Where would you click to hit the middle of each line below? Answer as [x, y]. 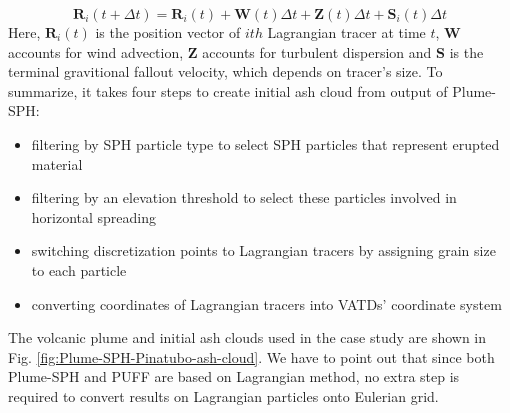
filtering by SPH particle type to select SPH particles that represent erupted [265, 143]
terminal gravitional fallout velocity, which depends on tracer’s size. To [225, 71]
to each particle [79, 269]
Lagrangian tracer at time [346, 32]
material [57, 163]
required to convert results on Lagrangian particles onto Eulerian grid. [223, 395]
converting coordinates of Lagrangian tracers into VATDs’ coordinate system [266, 303]
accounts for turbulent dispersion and [317, 51]
